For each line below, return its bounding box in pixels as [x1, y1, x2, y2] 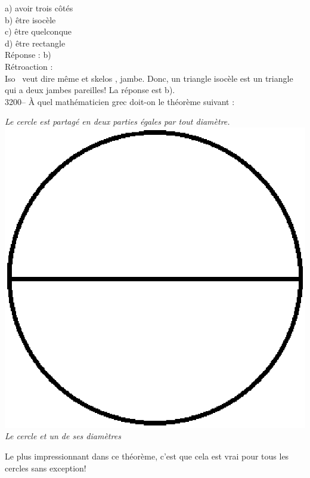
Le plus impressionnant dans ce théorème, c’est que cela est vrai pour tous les [5, 450, 289, 462]
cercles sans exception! [5, 461, 86, 474]
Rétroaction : [5, 60, 53, 72]
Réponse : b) [5, 48, 51, 61]
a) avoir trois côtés [5, 2, 73, 14]
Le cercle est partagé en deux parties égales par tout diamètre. [5, 115, 230, 128]
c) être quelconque [5, 25, 72, 38]
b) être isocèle [5, 13, 56, 26]
